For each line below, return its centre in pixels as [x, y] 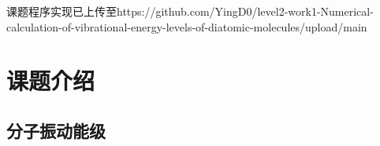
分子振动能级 [56, 130]
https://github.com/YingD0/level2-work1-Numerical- [245, 11]
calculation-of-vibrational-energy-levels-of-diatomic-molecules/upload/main [187, 26]
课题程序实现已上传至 [61, 11]
